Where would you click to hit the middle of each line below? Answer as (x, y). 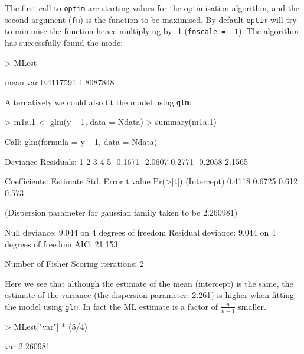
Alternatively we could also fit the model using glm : (98, 102)
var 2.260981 (27, 346)
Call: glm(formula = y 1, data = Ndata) (81, 141)
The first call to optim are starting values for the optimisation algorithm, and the (152, 8)
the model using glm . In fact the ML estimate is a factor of (112, 306)
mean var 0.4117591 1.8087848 (60, 82)
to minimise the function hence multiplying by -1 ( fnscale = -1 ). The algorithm (152, 31)
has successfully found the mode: (64, 42)
